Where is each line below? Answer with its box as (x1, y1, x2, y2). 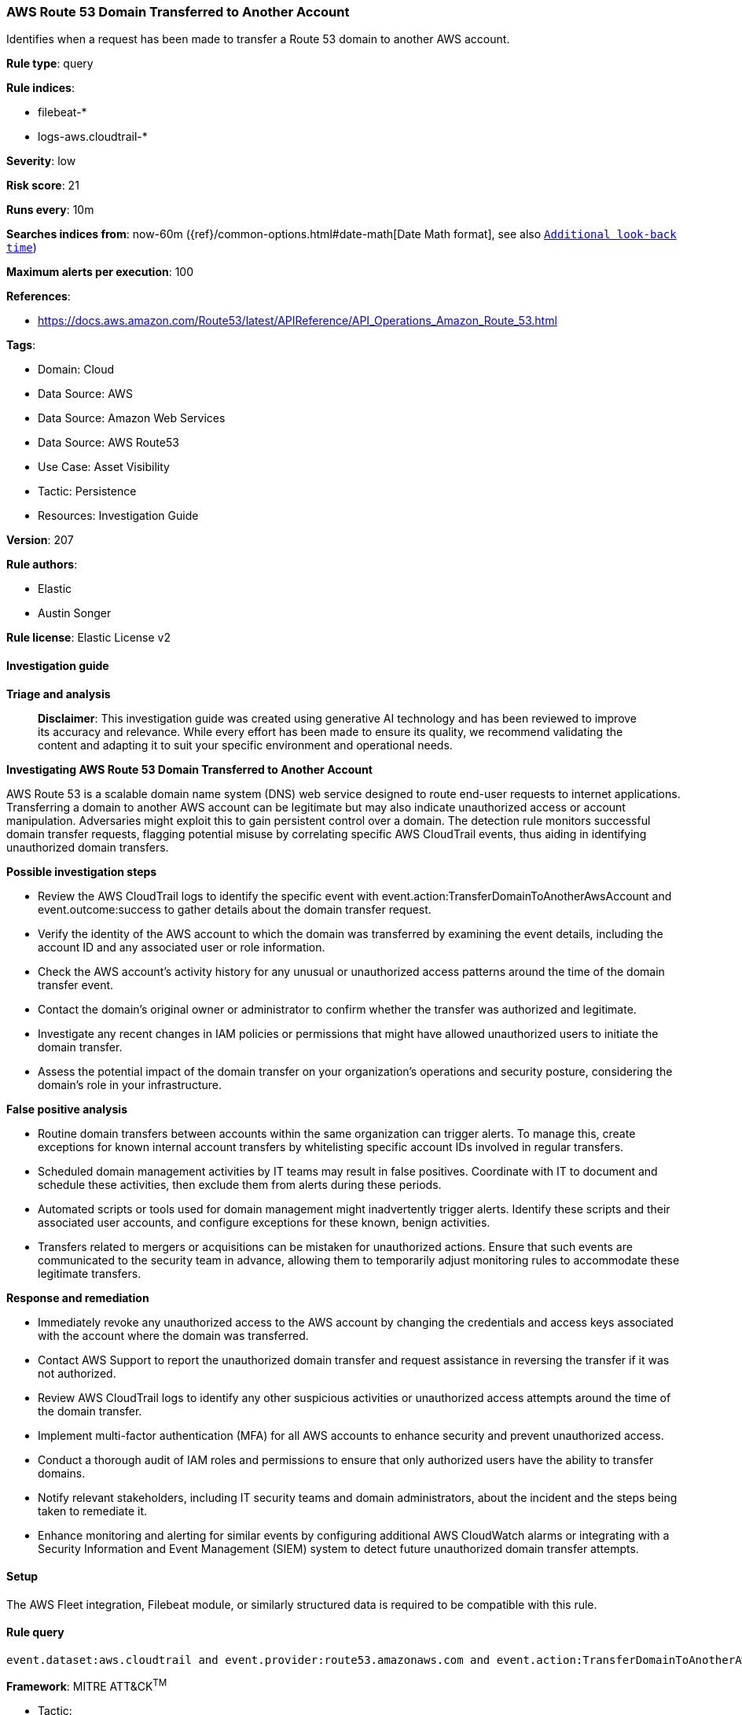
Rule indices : (6, 81, 75, 95)
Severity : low (6, 154, 76, 168)
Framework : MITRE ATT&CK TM (6, 1677, 167, 1693)
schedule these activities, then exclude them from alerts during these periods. (38, 1177, 442, 1191)
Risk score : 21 (6, 178, 79, 193)
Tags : (6, 338, 36, 352)
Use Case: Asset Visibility (38, 460, 170, 474)
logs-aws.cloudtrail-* (38, 130, 148, 144)
